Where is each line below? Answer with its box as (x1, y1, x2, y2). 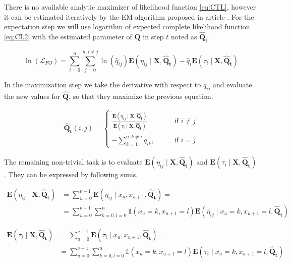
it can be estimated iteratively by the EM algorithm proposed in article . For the (4, 11, 254, 22)
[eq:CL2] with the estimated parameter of (4, 31, 132, 41)
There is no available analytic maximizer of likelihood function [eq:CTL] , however (4, 2, 256, 12)
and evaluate (213, 79, 252, 89)
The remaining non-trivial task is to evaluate (4, 156, 143, 167)
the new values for (4, 90, 61, 101)
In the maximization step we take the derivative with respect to (4, 79, 201, 89)
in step (143, 31, 164, 41)
